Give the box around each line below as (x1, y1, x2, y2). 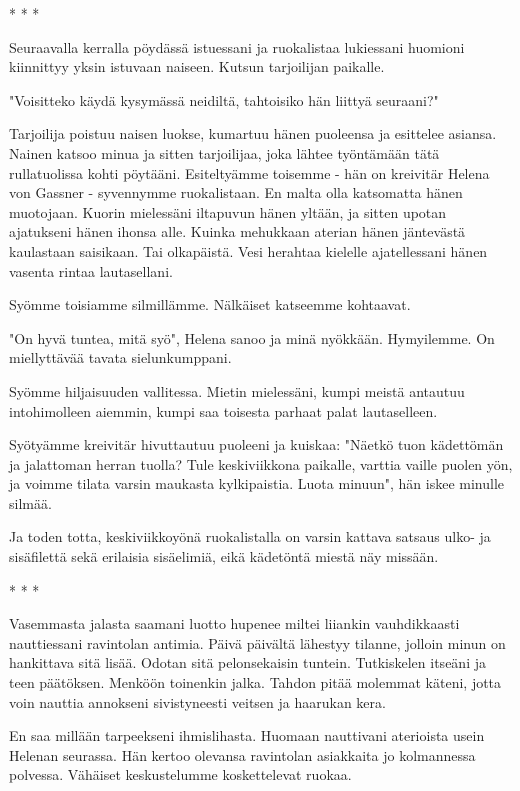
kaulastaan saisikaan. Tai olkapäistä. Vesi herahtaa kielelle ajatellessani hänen (9, 240, 488, 261)
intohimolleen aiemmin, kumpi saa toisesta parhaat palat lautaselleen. (9, 400, 438, 421)
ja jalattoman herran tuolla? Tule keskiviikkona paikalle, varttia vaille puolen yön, (9, 453, 513, 474)
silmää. (9, 492, 52, 513)
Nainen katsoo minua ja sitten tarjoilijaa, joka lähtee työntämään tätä (9, 142, 440, 163)
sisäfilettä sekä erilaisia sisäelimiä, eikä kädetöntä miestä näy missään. (9, 546, 439, 567)
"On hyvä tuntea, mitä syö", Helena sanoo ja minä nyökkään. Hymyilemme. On (9, 327, 495, 348)
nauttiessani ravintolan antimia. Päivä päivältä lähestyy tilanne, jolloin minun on (9, 632, 506, 653)
